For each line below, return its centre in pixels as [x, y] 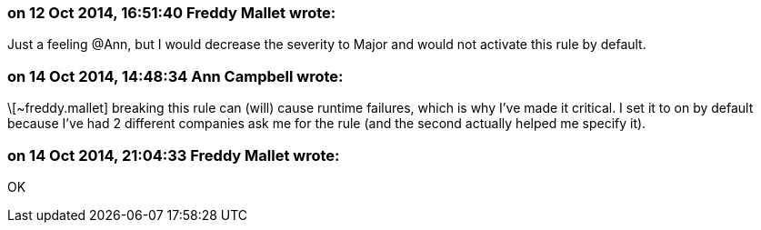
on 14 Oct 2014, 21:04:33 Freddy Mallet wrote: [174, 155]
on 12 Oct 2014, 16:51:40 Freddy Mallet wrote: [172, 13]
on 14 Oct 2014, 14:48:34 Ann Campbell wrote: [175, 76]
